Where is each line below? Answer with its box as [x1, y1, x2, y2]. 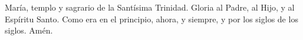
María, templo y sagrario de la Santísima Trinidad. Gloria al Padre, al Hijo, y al [5, 1, 295, 13]
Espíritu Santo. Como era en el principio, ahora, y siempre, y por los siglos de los [5, 12, 298, 25]
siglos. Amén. [5, 24, 53, 36]
